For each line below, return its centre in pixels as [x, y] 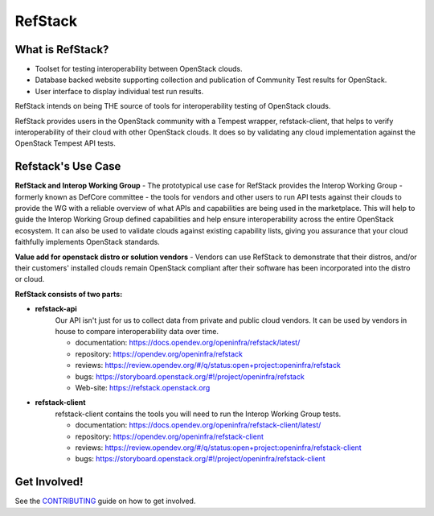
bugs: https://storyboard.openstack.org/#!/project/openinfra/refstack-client [200, 459]
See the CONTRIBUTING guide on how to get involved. [105, 501]
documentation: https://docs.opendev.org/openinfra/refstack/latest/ [188, 343]
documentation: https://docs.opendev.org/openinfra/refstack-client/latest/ [198, 425]
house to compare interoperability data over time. [137, 331]
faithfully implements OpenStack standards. [87, 242]
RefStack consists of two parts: [69, 294]
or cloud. [30, 279]
